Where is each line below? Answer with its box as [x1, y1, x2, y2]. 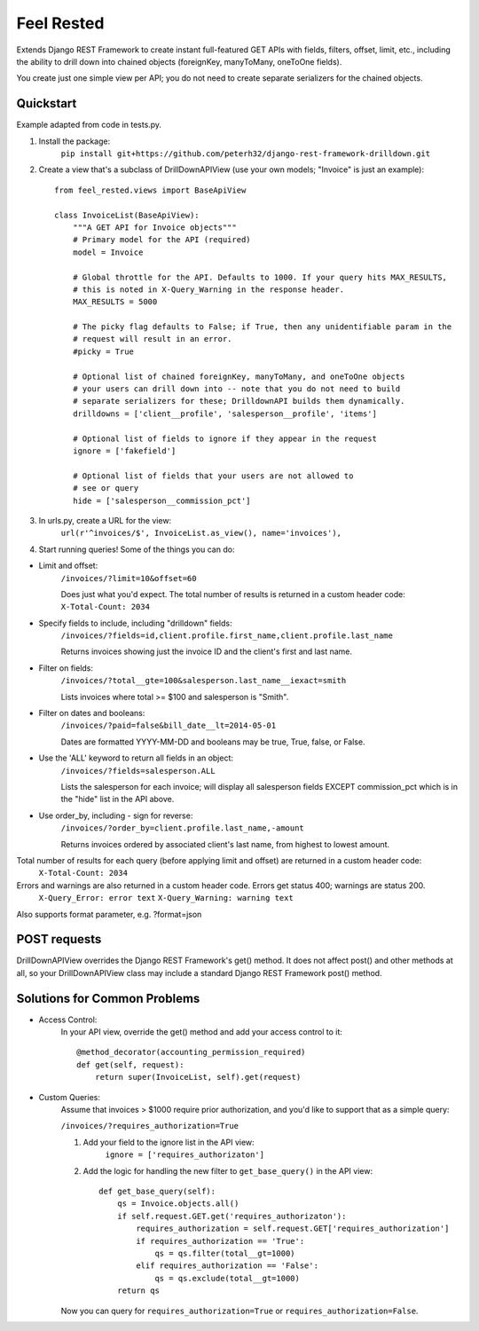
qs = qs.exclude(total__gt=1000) [154, 1273, 301, 1283]
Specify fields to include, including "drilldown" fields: [38, 618, 232, 628]
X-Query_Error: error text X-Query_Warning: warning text [38, 893, 294, 903]
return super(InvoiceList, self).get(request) [94, 1072, 302, 1083]
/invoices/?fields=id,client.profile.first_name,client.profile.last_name [60, 631, 394, 641]
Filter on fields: [38, 662, 93, 673]
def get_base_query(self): [98, 1186, 216, 1196]
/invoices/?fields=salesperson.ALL [60, 766, 216, 776]
